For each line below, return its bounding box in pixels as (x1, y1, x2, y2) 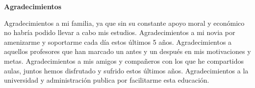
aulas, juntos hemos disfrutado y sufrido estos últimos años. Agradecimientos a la (4, 65, 249, 75)
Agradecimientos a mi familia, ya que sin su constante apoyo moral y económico (4, 18, 245, 28)
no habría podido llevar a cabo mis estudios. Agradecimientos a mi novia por (4, 27, 235, 37)
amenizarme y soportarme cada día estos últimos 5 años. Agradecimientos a (4, 36, 232, 47)
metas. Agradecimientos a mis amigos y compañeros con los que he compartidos (4, 55, 244, 66)
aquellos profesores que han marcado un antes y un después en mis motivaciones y (4, 46, 251, 56)
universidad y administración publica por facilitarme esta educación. (4, 75, 209, 85)
